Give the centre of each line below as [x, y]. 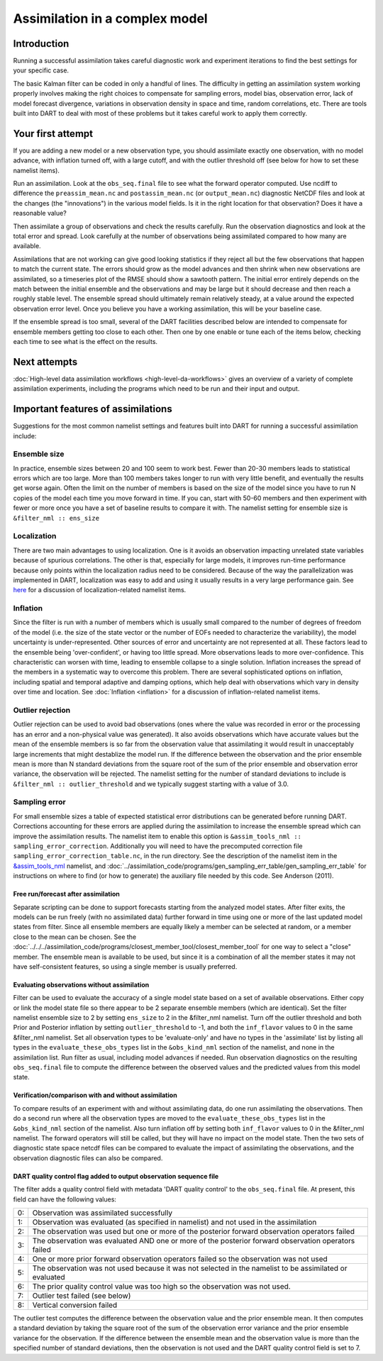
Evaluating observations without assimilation [81, 984]
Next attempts [45, 362]
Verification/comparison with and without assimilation [95, 1095]
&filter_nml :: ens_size [56, 518]
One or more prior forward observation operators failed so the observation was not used [180, 1259]
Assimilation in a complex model [111, 18]
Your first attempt [53, 134]
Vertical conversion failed [75, 1305]
